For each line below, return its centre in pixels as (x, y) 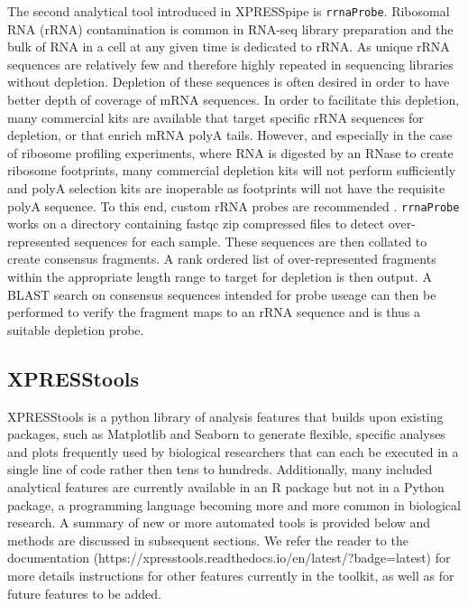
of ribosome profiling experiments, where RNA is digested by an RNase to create (230, 152)
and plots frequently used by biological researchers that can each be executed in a (233, 451)
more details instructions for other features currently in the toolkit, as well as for (231, 575)
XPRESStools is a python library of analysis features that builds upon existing (225, 416)
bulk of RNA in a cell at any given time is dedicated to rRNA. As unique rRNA (229, 47)
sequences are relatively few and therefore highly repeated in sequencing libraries (230, 64)
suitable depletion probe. (76, 329)
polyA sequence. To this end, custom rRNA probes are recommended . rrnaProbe (234, 205)
